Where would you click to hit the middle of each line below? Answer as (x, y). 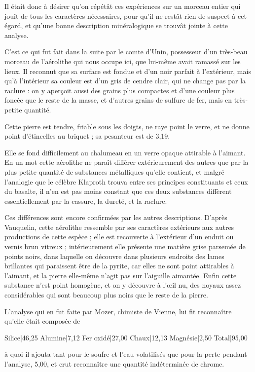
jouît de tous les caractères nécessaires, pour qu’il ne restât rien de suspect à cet (126, 16)
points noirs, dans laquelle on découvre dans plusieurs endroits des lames (114, 256)
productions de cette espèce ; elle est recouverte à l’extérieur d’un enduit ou (119, 237)
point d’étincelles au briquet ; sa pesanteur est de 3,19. (87, 136)
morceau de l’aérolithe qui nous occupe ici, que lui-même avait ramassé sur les (123, 61)
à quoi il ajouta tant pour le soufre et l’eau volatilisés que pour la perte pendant (126, 354)
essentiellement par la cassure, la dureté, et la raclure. (86, 201)
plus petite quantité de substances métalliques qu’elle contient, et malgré (114, 171)
